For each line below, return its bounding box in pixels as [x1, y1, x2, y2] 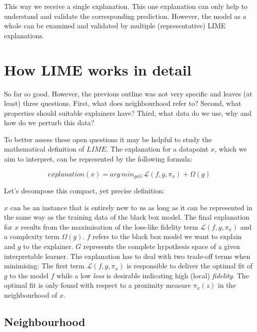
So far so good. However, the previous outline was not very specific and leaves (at [4, 88, 253, 98]
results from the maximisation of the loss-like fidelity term [21, 221, 198, 232]
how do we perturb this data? [4, 117, 94, 128]
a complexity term [4, 231, 60, 242]
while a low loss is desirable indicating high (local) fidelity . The [56, 270, 249, 280]
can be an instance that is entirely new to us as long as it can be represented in [10, 202, 253, 212]
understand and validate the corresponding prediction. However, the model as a [4, 10, 247, 21]
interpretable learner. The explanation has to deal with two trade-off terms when [4, 250, 251, 261]
